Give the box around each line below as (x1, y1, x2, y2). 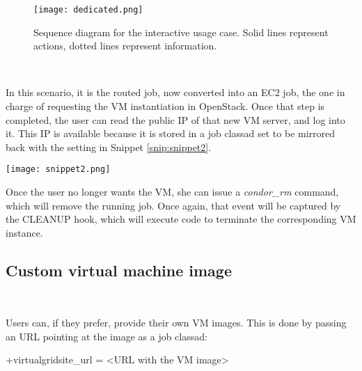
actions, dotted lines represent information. (33, 38, 217, 53)
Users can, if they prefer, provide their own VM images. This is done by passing (6, 315, 347, 330)
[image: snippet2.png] (6, 164, 111, 175)
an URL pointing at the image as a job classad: (6, 329, 207, 343)
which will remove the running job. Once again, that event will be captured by (6, 198, 341, 212)
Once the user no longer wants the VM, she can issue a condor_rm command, (6, 184, 339, 199)
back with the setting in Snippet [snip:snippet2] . (6, 139, 212, 154)
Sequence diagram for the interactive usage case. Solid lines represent (33, 24, 329, 39)
